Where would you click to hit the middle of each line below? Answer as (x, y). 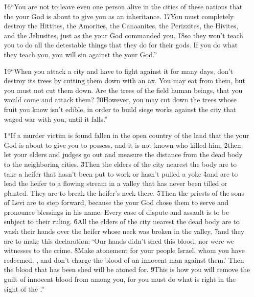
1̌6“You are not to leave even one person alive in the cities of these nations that (123, 6)
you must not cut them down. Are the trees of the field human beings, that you (123, 90)
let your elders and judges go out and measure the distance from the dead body (123, 154)
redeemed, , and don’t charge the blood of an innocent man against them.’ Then (124, 260)
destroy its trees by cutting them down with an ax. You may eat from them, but (125, 80)
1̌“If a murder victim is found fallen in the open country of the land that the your (127, 135)
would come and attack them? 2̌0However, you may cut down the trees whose (120, 100)
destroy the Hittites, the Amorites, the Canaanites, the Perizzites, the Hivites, (121, 26)
